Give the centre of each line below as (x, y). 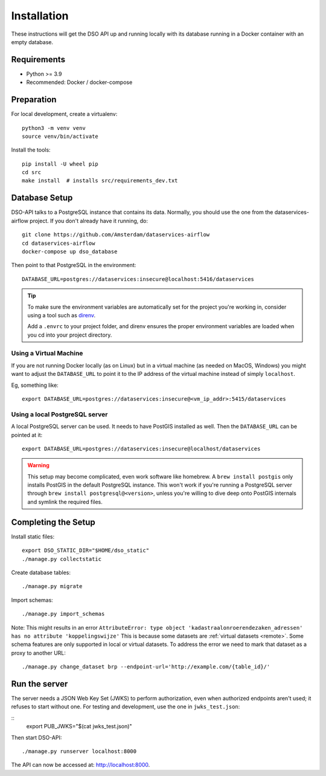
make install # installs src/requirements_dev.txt (100, 181)
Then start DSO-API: (37, 737)
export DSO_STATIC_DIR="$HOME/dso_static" (86, 551)
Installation (40, 16)
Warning (38, 465)
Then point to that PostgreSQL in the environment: (74, 265)
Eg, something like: (35, 385)
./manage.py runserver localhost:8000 (79, 751)
